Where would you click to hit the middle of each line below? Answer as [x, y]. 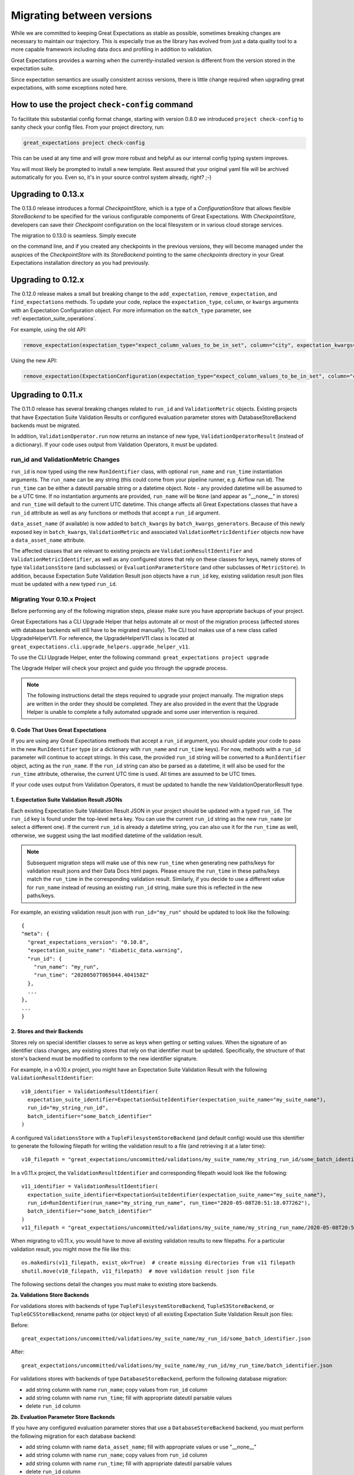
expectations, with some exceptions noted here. [69, 87]
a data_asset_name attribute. [48, 540]
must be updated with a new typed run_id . [64, 584]
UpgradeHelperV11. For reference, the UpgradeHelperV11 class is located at [103, 638]
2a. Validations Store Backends [50, 1295]
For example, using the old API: [49, 329]
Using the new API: [34, 360]
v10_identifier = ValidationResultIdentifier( [90, 1091]
